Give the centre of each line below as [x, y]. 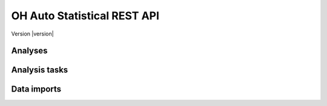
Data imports [36, 89]
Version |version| [32, 34]
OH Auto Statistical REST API [85, 16]
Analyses [29, 51]
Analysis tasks [40, 70]
